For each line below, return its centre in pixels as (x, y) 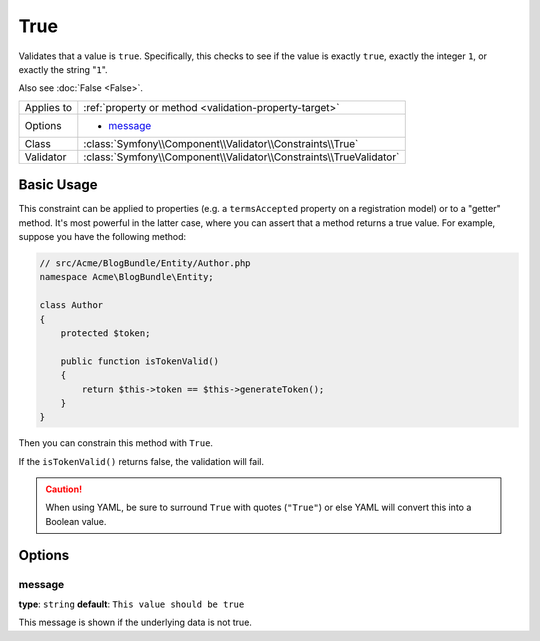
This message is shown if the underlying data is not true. (135, 622)
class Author (71, 305)
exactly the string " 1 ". (63, 69)
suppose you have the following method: (102, 237)
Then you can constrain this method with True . (116, 443)
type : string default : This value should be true (131, 604)
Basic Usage (58, 185)
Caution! (64, 489)
